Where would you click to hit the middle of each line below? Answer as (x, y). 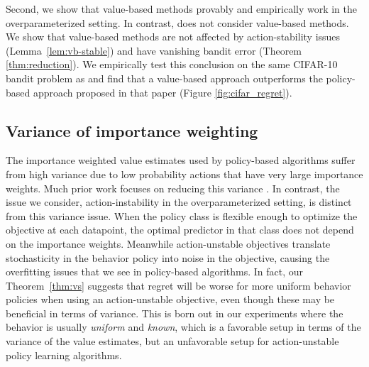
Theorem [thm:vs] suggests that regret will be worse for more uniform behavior (178, 285)
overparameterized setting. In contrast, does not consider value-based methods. (177, 22)
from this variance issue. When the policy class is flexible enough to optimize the (182, 215)
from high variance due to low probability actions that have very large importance (184, 174)
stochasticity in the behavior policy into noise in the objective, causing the (168, 257)
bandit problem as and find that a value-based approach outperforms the (164, 78)
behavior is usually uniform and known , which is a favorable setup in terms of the (183, 327)
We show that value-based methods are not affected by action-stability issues (173, 37)
